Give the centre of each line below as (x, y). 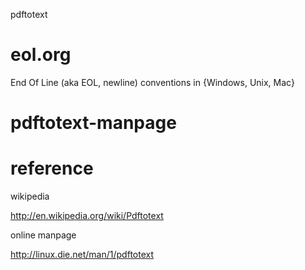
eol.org (41, 55)
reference (52, 168)
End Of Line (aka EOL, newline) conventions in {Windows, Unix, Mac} (152, 82)
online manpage (43, 235)
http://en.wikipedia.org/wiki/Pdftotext (87, 216)
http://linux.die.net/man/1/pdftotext (82, 255)
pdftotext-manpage (93, 123)
